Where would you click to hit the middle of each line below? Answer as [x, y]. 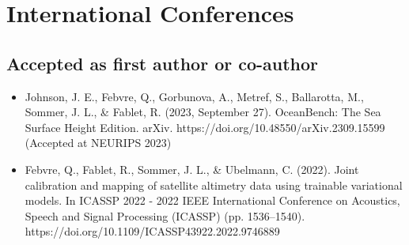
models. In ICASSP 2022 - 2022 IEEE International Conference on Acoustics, [212, 200]
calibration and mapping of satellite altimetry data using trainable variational [214, 185]
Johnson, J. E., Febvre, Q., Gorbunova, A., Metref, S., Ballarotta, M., [194, 96]
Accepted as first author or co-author [163, 63]
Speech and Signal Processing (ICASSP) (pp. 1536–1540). [165, 215]
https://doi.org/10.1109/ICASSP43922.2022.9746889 [152, 231]
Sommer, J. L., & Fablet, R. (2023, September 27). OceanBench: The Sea [203, 112]
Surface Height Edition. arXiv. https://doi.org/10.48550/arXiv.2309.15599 [205, 127]
